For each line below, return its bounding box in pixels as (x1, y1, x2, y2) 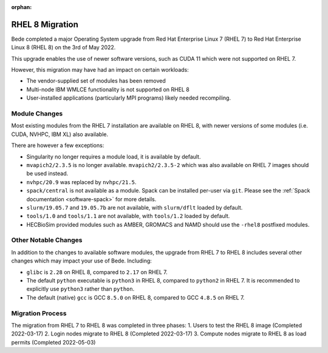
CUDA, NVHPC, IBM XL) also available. (11, 131, 109, 138)
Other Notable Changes (11, 236, 83, 244)
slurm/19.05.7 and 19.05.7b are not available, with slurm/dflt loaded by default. (26, 204, 243, 211)
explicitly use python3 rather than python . (26, 286, 135, 293)
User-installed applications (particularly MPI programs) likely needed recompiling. (26, 94, 231, 101)
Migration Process (11, 309, 67, 317)
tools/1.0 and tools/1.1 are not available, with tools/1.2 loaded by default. (26, 213, 230, 220)
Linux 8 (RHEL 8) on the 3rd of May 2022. (11, 44, 116, 51)
